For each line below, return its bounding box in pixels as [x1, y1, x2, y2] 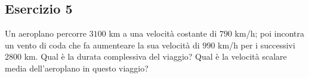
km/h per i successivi [218, 38, 295, 51]
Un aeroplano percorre [5, 27, 87, 40]
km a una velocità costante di [109, 27, 217, 40]
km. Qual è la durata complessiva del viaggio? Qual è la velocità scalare [24, 50, 287, 63]
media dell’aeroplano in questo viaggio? [5, 61, 149, 74]
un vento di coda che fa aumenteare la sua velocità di [5, 38, 200, 51]
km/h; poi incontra [234, 27, 304, 40]
